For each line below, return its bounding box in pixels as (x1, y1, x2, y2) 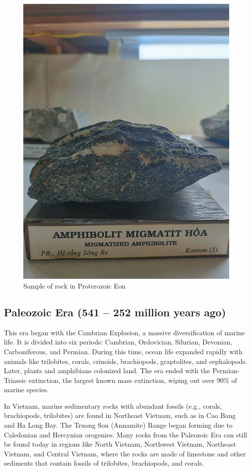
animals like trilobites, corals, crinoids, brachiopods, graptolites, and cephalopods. (4, 356, 248, 366)
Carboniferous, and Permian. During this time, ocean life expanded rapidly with (4, 346, 243, 356)
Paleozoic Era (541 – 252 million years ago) (4, 304, 226, 319)
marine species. (4, 384, 49, 395)
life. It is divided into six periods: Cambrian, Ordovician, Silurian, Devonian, (4, 337, 233, 347)
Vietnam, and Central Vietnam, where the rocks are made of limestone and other (4, 448, 246, 458)
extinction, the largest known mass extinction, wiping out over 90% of (29, 375, 237, 385)
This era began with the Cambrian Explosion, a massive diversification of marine (4, 327, 245, 337)
